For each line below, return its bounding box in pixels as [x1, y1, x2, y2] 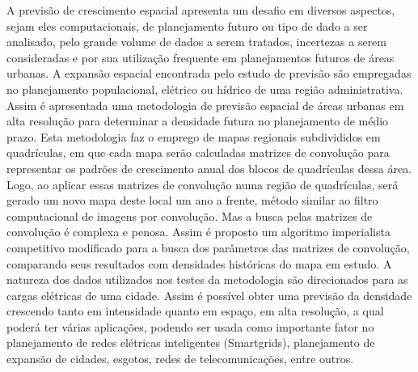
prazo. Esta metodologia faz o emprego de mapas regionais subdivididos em [6, 128, 381, 145]
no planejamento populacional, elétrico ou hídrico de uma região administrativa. [6, 80, 403, 97]
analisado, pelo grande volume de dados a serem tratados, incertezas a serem [6, 33, 386, 50]
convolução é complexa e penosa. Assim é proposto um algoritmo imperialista [6, 223, 391, 240]
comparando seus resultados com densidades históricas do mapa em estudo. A [6, 255, 392, 272]
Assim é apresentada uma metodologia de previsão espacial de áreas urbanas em [6, 96, 404, 113]
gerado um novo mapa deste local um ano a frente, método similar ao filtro [6, 192, 378, 209]
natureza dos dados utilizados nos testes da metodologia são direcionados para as [6, 271, 408, 288]
